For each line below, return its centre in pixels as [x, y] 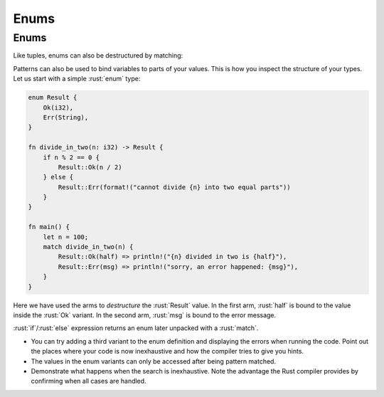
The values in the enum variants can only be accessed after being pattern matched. [154, 361]
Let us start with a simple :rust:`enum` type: [77, 79]
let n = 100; [66, 237]
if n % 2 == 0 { [71, 157]
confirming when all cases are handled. [89, 381]
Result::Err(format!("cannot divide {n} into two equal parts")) [174, 187]
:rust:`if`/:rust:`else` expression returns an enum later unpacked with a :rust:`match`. [136, 328]
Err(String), [66, 117]
